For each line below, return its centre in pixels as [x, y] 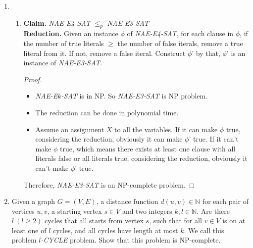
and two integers [147, 211]
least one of [29, 230]
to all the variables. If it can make [166, 129]
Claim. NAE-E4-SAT [57, 23]
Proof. [33, 79]
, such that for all [176, 221]
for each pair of [225, 201]
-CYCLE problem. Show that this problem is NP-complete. [131, 240]
